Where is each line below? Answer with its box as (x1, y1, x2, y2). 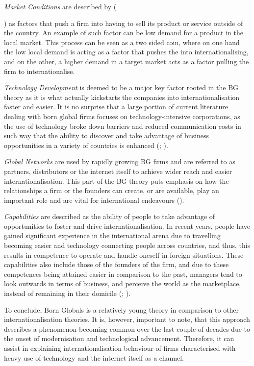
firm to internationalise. (4, 66, 75, 76)
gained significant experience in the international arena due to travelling (4, 230, 221, 241)
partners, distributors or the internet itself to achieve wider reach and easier (4, 166, 232, 176)
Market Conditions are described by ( (4, 1, 117, 11)
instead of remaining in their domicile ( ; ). (4, 288, 131, 298)
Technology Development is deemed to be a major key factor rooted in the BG (4, 82, 239, 93)
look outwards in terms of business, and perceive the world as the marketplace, (4, 278, 241, 289)
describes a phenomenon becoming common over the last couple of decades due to (4, 323, 250, 334)
